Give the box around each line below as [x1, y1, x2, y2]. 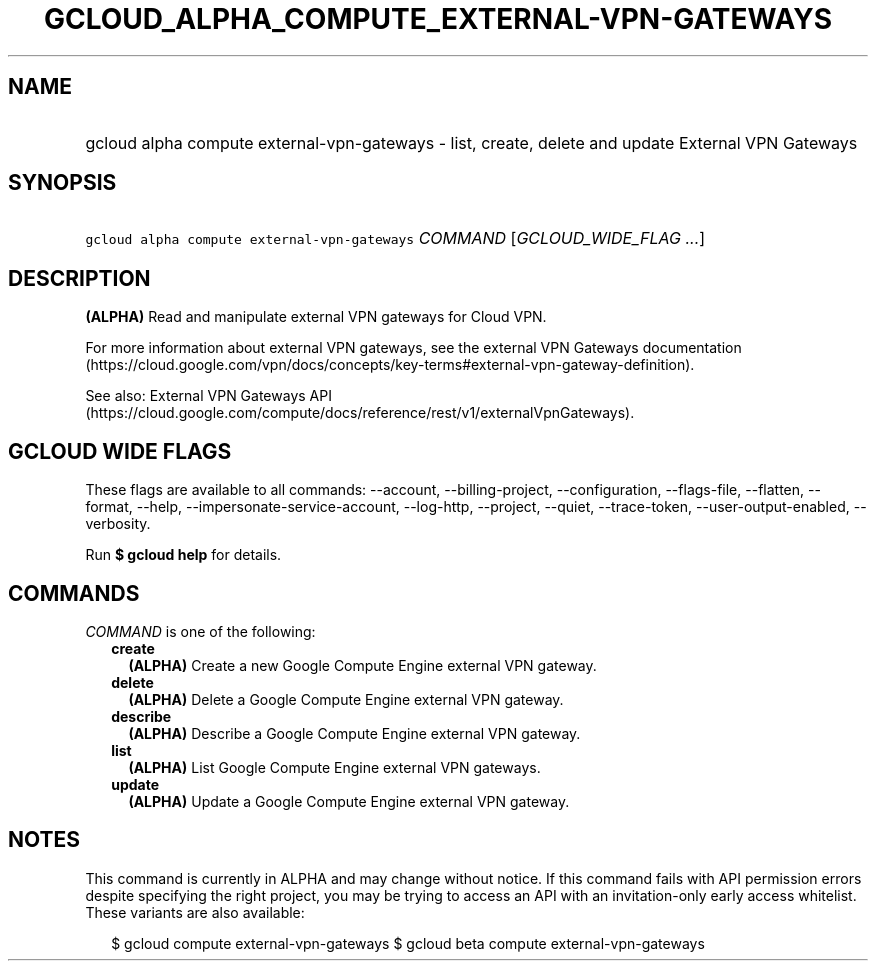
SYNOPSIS [8, 170, 117, 196]
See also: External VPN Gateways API [85, 387, 332, 405]
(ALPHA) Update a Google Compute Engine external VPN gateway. [128, 792, 570, 810]
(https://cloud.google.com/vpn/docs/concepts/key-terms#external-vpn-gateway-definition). [85, 356, 695, 374]
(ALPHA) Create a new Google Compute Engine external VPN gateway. [128, 656, 597, 674]
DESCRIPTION [8, 265, 151, 291]
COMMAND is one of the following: [85, 622, 316, 640]
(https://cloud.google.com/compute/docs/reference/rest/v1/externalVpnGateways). [85, 404, 635, 422]
